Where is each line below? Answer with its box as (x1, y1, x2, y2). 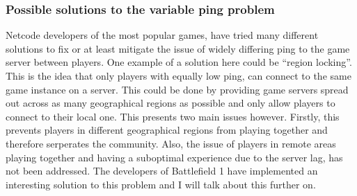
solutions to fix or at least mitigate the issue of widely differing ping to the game (6, 41, 350, 55)
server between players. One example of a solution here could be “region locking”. (6, 55, 352, 69)
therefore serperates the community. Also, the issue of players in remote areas (6, 136, 336, 150)
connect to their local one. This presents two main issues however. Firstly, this (6, 109, 340, 123)
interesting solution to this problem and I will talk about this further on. (6, 177, 316, 191)
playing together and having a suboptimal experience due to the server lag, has (6, 150, 343, 164)
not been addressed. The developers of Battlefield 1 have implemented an (6, 163, 318, 178)
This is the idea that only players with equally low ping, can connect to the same (6, 69, 351, 82)
